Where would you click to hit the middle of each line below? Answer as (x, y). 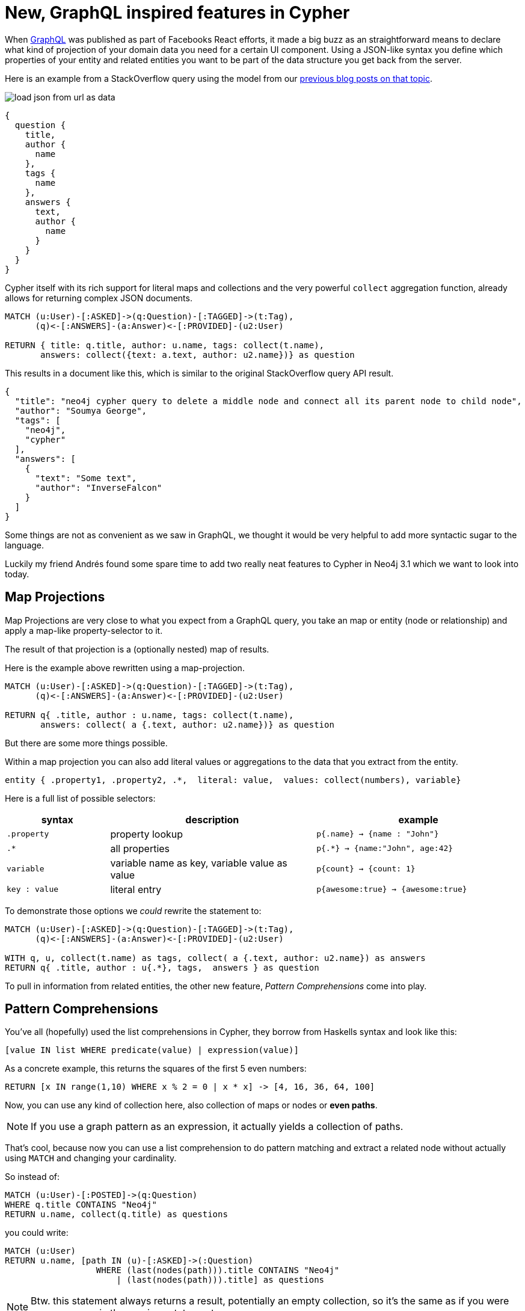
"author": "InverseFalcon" (99, 487)
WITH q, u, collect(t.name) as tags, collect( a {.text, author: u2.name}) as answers (215, 958)
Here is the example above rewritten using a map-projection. (125, 668)
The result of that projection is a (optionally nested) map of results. (137, 649)
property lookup (147, 834)
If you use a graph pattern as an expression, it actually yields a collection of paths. (217, 1127)
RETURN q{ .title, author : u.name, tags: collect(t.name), (149, 715)
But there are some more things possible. (86, 743)
